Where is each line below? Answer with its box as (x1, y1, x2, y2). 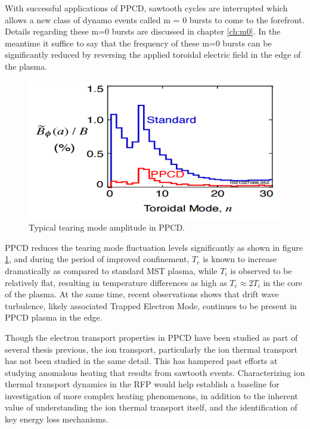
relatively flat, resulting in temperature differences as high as (5, 276, 227, 288)
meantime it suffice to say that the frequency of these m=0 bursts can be (5, 36, 272, 49)
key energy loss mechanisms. (5, 413, 108, 425)
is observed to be (230, 264, 292, 276)
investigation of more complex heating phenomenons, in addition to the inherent (5, 389, 298, 402)
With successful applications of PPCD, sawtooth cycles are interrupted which (5, 2, 288, 14)
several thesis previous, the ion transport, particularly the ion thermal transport (5, 343, 297, 355)
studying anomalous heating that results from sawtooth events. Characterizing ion (5, 366, 305, 378)
